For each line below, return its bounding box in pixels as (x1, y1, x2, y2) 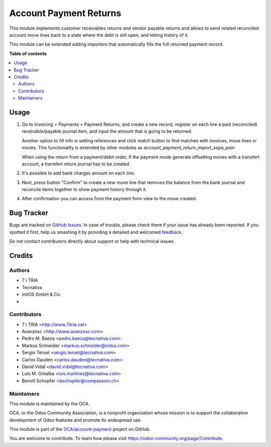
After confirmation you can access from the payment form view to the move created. (22, 196, 197, 202)
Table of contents (9, 50, 47, 56)
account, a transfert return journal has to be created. (22, 161, 130, 167)
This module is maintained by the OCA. (9, 400, 90, 407)
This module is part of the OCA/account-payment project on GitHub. (9, 426, 151, 432)
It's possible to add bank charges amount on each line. (22, 170, 135, 176)
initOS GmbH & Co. (22, 292, 61, 298)
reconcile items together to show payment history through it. (22, 187, 148, 193)
